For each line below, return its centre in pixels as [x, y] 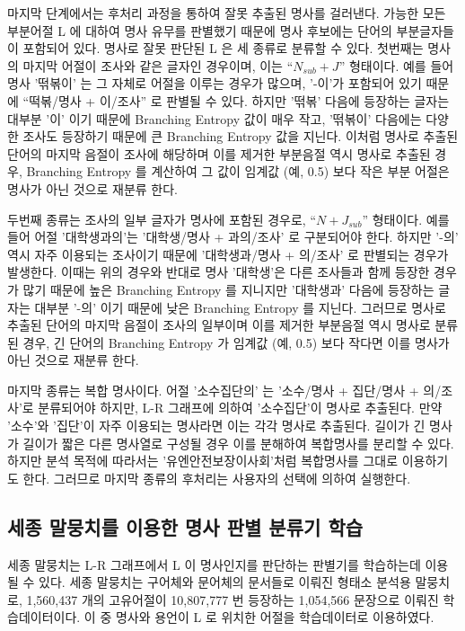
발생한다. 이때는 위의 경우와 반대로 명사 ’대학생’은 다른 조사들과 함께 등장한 [219, 272]
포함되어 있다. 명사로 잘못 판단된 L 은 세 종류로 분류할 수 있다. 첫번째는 [223, 48]
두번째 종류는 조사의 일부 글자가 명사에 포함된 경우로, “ [162, 219]
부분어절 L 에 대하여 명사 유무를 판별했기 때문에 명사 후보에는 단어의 [200, 30]
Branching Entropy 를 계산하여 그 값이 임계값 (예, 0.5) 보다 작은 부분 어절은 [238, 171]
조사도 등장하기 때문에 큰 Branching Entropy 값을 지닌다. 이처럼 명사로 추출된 [241, 136]
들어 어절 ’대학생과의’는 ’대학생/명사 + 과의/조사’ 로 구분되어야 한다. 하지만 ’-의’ [233, 237]
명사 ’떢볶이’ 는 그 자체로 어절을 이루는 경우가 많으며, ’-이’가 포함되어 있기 [215, 83]
